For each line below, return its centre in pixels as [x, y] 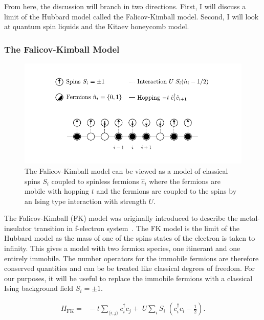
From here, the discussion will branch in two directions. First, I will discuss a [125, 6]
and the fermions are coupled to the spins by [167, 191]
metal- [250, 218]
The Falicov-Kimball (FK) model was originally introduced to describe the [121, 218]
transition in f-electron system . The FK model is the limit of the [137, 228]
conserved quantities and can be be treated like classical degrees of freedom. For [129, 268]
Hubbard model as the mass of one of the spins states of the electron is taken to [130, 238]
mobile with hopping [57, 191]
